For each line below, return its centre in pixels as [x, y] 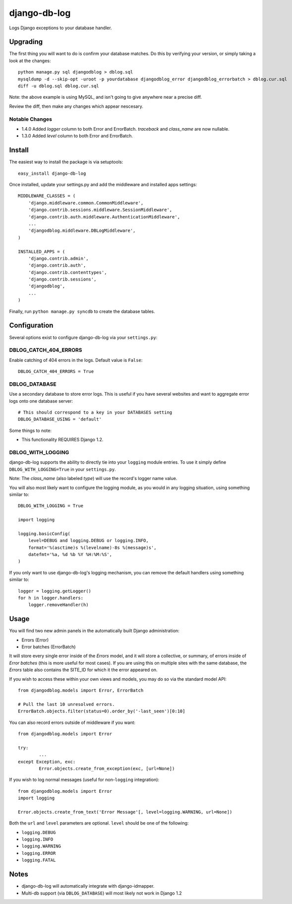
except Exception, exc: [47, 762]
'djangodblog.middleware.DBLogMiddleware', [82, 231]
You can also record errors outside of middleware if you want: [72, 722]
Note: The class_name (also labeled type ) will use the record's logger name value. [93, 479]
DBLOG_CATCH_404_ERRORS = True [56, 372]
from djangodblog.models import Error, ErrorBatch [81, 690]
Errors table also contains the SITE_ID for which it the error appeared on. [83, 670]
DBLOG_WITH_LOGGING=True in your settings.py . [62, 469]
